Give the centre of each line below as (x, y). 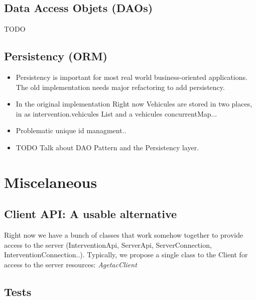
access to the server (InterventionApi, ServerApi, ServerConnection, (108, 244)
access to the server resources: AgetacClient (71, 264)
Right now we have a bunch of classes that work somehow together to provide (124, 235)
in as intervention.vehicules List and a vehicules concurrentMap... (116, 113)
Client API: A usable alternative (91, 214)
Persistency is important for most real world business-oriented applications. (132, 77)
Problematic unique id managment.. (71, 130)
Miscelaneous (51, 182)
